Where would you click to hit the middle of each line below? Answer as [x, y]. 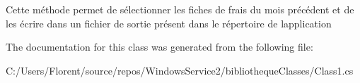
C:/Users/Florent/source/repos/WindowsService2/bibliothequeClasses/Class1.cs [180, 70]
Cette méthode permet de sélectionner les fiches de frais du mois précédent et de [180, 9]
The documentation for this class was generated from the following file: [159, 47]
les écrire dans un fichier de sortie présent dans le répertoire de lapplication [169, 23]
